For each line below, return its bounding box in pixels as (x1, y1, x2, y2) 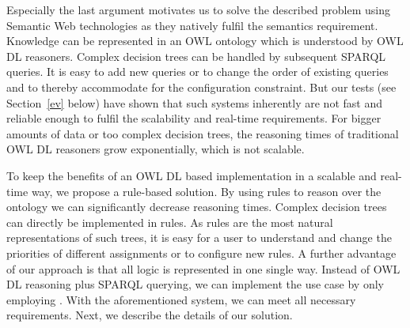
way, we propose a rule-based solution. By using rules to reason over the (31, 183, 382, 199)
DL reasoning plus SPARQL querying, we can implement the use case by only (6, 276, 384, 292)
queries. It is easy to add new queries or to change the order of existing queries (6, 63, 389, 80)
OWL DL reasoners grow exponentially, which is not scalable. (6, 141, 305, 157)
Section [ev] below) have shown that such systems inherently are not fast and (6, 94, 382, 111)
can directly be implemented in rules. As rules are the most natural (6, 213, 333, 230)
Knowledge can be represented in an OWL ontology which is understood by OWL (6, 32, 404, 49)
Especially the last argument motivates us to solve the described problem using (6, 2, 390, 17)
